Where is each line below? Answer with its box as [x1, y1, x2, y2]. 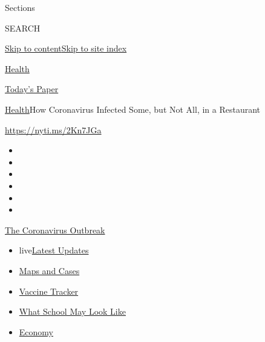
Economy [19, 325, 53, 338]
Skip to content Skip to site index [5, 42, 127, 55]
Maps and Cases [19, 264, 80, 277]
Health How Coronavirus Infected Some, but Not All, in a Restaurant [5, 102, 261, 115]
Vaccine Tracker [19, 284, 79, 297]
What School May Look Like [19, 305, 126, 318]
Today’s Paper [5, 82, 59, 95]
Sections [5, 1, 35, 13]
